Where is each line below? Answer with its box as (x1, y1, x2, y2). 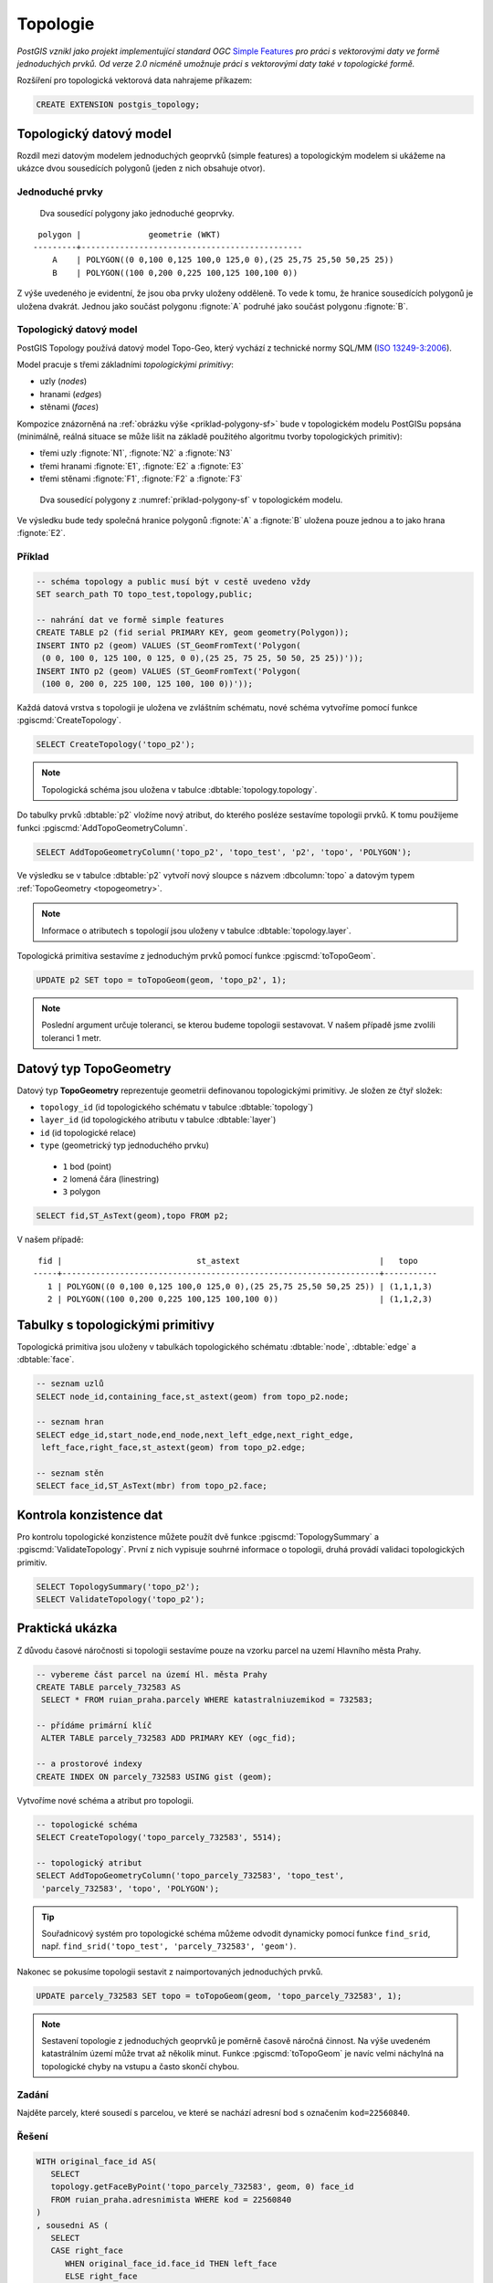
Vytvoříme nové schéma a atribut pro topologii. (16, 1794, 194, 1805)
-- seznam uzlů (36, 1379, 104, 1389)
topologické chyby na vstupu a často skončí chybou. (41, 2060, 240, 2072)
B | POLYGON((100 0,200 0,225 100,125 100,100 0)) (51, 268, 299, 278)
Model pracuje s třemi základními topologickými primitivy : (16, 359, 235, 370)
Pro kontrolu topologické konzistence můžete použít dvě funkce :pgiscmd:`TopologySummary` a (16, 1531, 379, 1542)
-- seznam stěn (36, 1468, 104, 1478)
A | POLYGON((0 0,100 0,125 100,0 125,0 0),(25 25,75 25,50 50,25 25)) (51, 255, 394, 265)
